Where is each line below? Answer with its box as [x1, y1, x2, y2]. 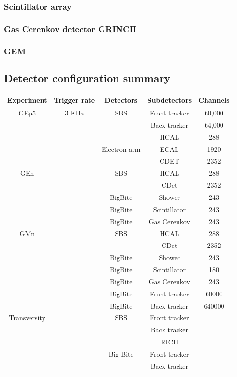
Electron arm [102, 144, 141, 154]
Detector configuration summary [4, 70, 171, 85]
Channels [198, 95, 230, 105]
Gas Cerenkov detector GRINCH [4, 22, 137, 34]
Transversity [9, 312, 45, 323]
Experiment [7, 95, 47, 105]
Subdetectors [147, 95, 192, 105]
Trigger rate [54, 95, 95, 105]
